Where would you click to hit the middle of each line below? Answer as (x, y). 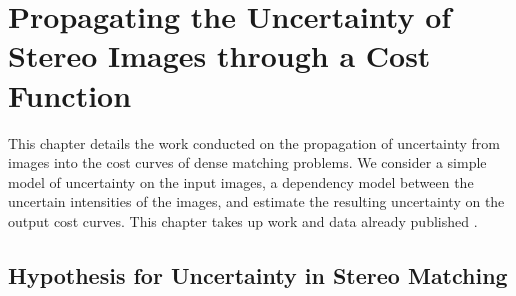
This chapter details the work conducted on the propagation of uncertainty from (254, 142)
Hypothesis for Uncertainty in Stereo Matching (258, 274)
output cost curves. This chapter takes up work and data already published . (243, 220)
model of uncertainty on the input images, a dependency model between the (241, 181)
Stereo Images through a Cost (219, 55)
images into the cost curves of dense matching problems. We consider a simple (247, 162)
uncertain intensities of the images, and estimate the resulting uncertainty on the (256, 201)
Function (70, 94)
